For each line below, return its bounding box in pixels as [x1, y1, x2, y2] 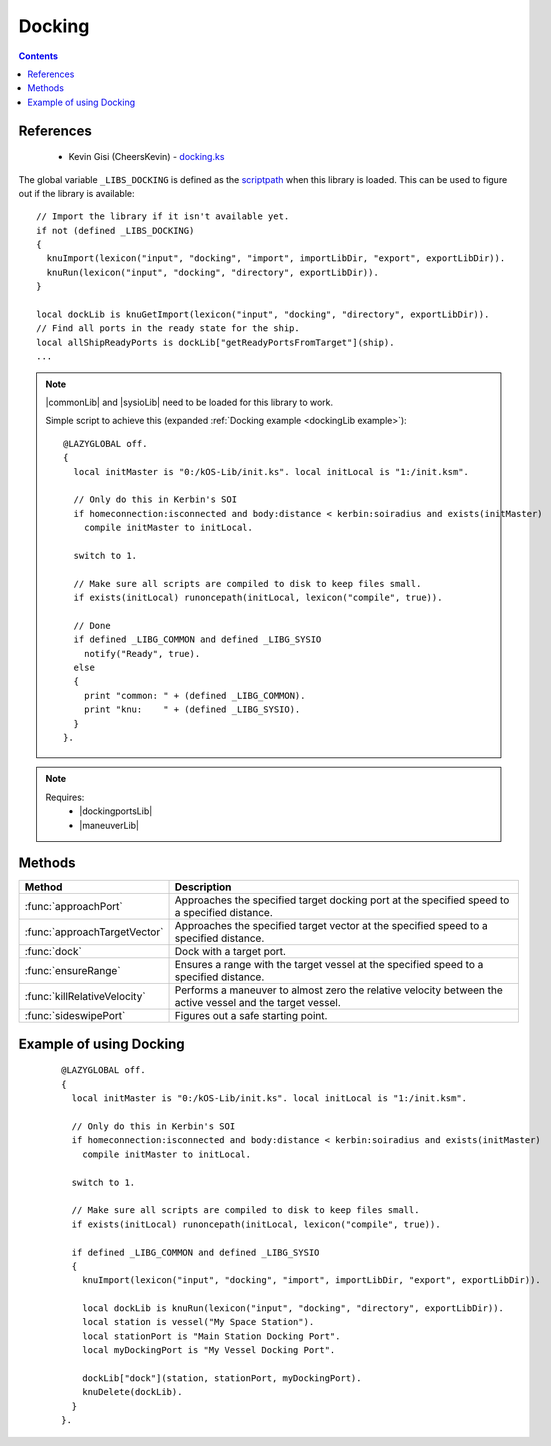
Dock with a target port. [174, 945, 287, 959]
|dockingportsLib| [79, 805, 153, 817]
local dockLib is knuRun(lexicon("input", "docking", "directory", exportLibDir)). [81, 1303, 505, 1314]
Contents [18, 50, 59, 62]
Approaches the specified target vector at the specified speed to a [174, 919, 489, 933]
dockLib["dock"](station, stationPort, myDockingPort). [81, 1373, 362, 1384]
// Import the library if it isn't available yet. [36, 211, 290, 222]
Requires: [45, 791, 85, 803]
